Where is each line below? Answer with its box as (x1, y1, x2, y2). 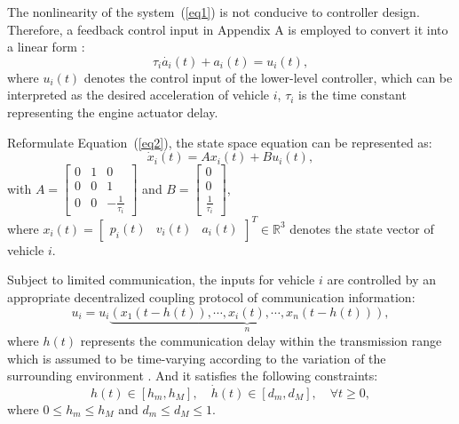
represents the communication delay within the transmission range (80, 331, 442, 349)
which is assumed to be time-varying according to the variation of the (7, 348, 386, 367)
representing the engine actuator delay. (7, 102, 218, 121)
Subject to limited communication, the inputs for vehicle (7, 270, 315, 289)
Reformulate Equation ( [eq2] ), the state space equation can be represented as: (7, 132, 432, 151)
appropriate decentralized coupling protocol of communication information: (7, 287, 415, 306)
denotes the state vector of (289, 219, 434, 237)
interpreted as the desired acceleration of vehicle (7, 85, 270, 104)
